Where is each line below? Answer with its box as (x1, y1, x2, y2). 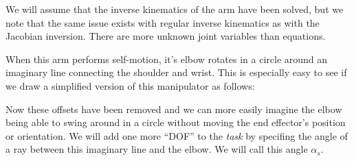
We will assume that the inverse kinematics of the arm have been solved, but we (5, 2, 344, 16)
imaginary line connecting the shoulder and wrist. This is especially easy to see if (5, 65, 347, 79)
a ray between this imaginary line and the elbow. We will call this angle (5, 142, 308, 156)
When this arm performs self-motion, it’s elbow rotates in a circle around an (5, 51, 328, 66)
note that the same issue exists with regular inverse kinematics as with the (5, 15, 320, 29)
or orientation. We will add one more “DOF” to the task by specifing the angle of (5, 128, 348, 143)
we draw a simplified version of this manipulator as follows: (5, 78, 255, 92)
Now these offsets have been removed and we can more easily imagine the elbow (5, 101, 342, 116)
